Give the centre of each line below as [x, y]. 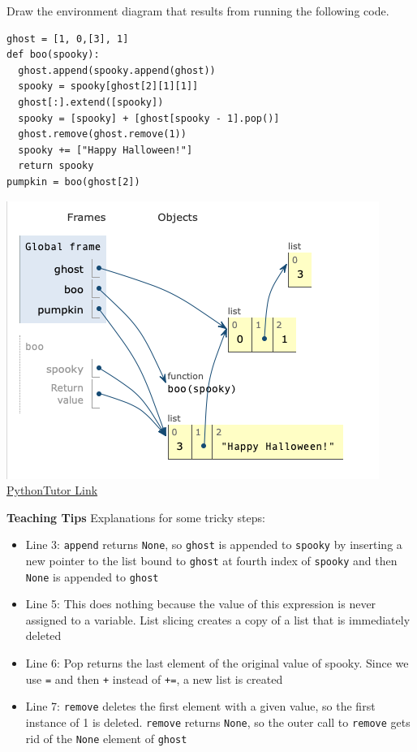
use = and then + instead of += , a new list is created [154, 679]
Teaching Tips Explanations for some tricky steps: [136, 517]
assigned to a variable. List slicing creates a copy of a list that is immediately [218, 619]
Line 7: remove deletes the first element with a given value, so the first [200, 706]
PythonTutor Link [52, 490]
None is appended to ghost [92, 576]
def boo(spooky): [53, 55]
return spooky [56, 166]
